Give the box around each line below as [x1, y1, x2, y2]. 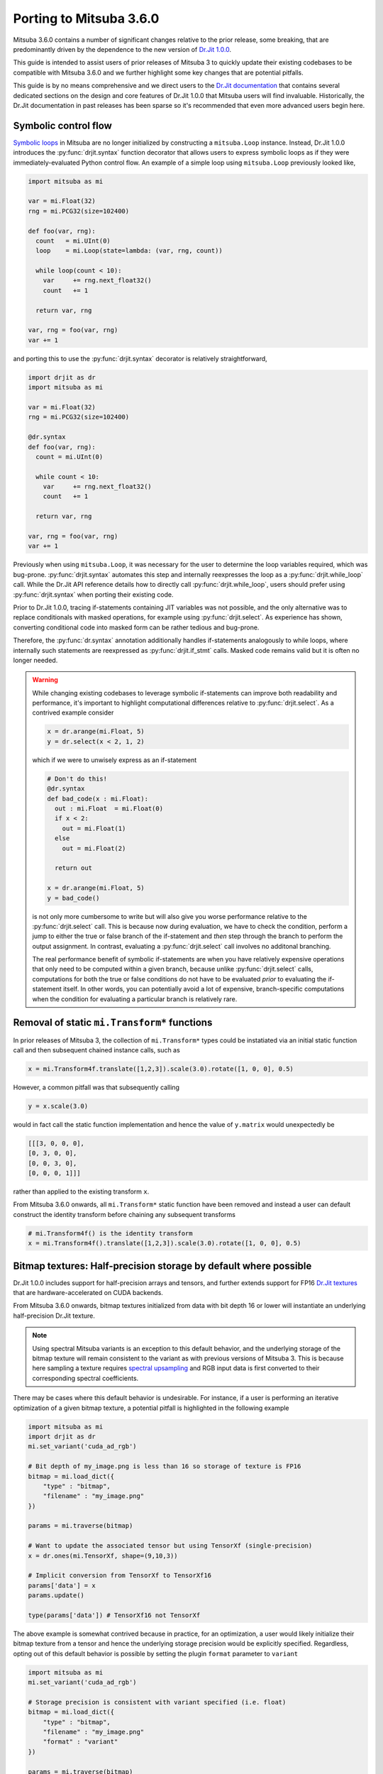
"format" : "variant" [43, 1738, 118, 1746]
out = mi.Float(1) [62, 824, 126, 832]
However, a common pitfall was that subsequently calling [13, 1083, 180, 1091]
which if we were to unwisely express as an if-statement [32, 756, 197, 764]
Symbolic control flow [13, 119, 113, 131]
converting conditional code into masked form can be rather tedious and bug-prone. [13, 623, 260, 632]
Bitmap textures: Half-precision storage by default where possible [13, 1260, 312, 1272]
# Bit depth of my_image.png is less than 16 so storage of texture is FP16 [28, 1462, 301, 1470]
